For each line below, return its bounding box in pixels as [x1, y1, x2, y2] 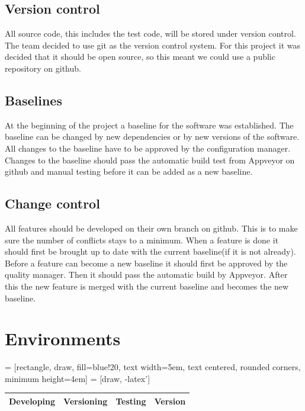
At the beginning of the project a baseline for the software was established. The [5, 118, 294, 131]
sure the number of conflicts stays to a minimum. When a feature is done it [5, 233, 279, 246]
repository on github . [5, 62, 81, 74]
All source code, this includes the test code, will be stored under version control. [5, 27, 296, 40]
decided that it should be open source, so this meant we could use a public [5, 50, 275, 63]
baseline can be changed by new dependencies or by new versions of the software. [5, 130, 300, 143]
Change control [5, 194, 100, 213]
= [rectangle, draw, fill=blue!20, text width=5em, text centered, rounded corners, [5, 361, 301, 373]
